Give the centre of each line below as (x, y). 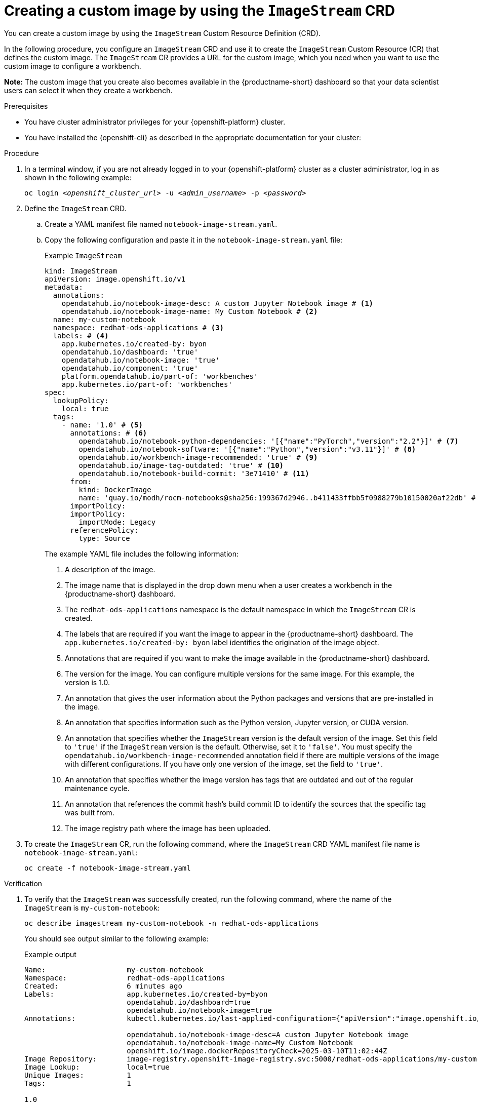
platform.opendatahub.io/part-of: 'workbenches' (160, 376)
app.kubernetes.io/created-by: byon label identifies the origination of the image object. (222, 642)
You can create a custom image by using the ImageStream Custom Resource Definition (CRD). (163, 33)
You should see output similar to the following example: (116, 938)
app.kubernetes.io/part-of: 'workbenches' (147, 384)
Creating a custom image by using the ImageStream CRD (200, 11)
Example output (50, 954)
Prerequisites (26, 106)
